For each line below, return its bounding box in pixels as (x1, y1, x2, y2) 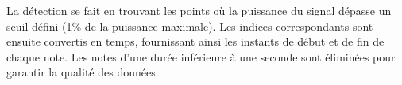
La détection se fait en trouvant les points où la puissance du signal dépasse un (6, 2, 392, 18)
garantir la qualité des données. (6, 64, 159, 80)
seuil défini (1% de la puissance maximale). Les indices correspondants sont (6, 17, 373, 34)
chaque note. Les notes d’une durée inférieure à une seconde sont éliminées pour (6, 48, 396, 65)
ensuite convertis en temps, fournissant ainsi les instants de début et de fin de (6, 33, 385, 50)
